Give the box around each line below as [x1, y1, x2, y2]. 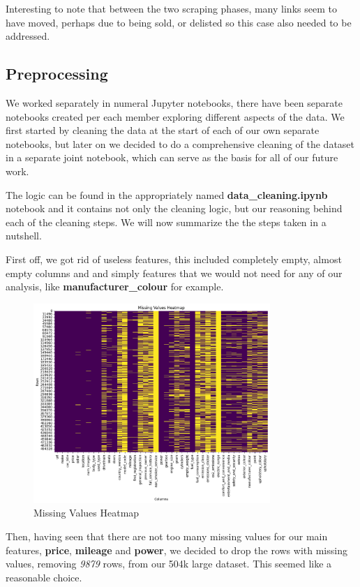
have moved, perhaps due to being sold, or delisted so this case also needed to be [6, 15, 352, 29]
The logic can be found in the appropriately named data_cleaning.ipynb [6, 187, 328, 202]
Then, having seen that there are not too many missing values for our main [6, 529, 328, 544]
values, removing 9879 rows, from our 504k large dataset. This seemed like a [6, 556, 332, 571]
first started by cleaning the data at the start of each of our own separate [6, 123, 320, 138]
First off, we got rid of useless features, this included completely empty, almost [6, 251, 342, 266]
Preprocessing [6, 63, 108, 84]
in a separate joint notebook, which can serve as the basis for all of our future [6, 150, 338, 165]
